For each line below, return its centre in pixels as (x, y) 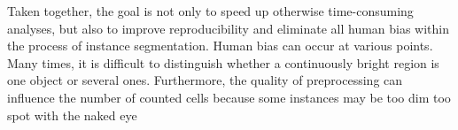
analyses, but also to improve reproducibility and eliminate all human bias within (229, 28)
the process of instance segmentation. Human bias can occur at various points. (220, 46)
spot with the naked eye (72, 115)
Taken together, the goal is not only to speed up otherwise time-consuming (210, 11)
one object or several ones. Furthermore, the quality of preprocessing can (205, 80)
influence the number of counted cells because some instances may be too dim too (229, 97)
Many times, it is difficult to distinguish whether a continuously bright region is (223, 62)
